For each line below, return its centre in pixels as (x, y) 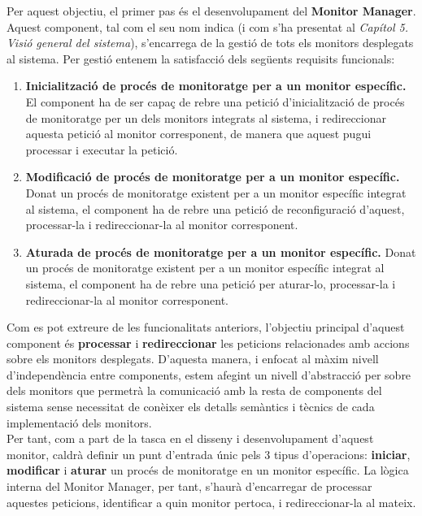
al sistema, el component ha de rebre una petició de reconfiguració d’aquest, (215, 208)
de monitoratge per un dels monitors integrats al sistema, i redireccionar (206, 117)
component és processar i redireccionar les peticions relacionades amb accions (208, 343)
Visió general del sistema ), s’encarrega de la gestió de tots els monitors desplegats (210, 43)
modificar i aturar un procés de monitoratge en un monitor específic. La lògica (208, 470)
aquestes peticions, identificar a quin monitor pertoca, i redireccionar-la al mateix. (211, 502)
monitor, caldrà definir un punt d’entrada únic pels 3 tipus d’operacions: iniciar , (209, 454)
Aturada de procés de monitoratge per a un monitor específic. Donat (221, 251)
